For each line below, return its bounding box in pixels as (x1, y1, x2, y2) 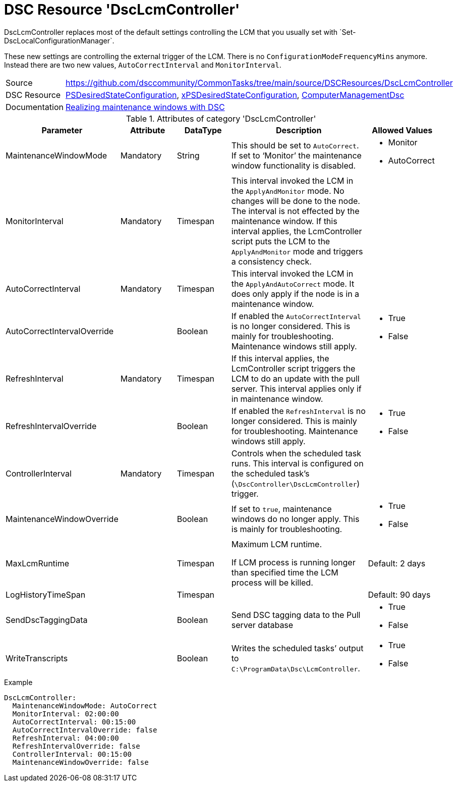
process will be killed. (231, 577, 313, 588)
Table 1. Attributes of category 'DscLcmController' (126, 113, 316, 124)
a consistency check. (231, 256, 312, 267)
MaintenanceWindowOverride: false (12, 758, 149, 766)
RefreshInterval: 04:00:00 (12, 733, 119, 742)
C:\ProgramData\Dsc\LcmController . (231, 663, 360, 673)
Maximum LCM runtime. (231, 539, 322, 549)
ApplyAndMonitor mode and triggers (231, 246, 363, 256)
